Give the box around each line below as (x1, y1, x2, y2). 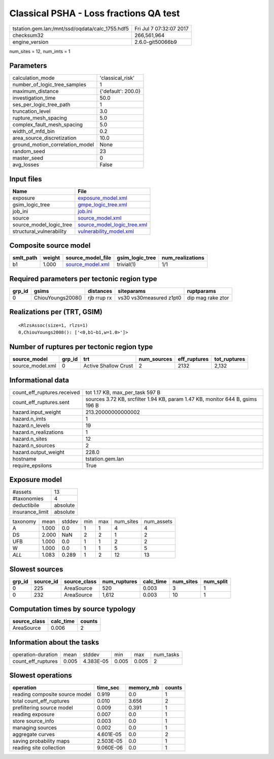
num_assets (144, 518, 173, 525)
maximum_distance (12, 88, 59, 95)
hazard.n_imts (12, 415, 46, 422)
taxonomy (12, 518, 37, 525)
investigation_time (12, 95, 56, 102)
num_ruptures (102, 578, 138, 585)
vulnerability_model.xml (78, 228, 134, 235)
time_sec (97, 684, 119, 691)
